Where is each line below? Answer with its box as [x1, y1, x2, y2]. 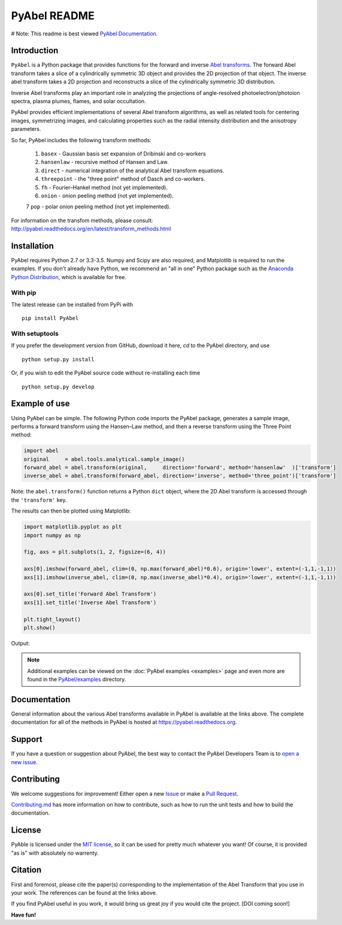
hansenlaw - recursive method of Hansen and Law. [41, 158, 169, 166]
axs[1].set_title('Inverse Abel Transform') [23, 599, 157, 606]
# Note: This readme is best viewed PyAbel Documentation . [11, 30, 158, 37]
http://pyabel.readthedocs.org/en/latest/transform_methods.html [11, 225, 171, 232]
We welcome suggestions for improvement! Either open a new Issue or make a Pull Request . [11, 790, 239, 797]
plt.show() [23, 624, 56, 631]
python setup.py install [22, 356, 95, 363]
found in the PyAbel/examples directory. [27, 676, 126, 683]
